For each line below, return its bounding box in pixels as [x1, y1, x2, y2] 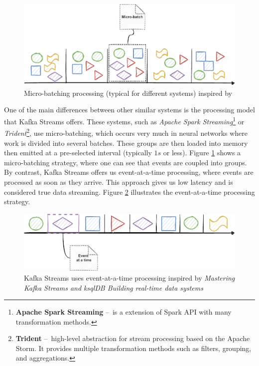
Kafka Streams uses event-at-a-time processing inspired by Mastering [24, 272, 235, 283]
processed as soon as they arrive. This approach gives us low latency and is [4, 176, 233, 187]
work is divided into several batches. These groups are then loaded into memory [4, 137, 248, 148]
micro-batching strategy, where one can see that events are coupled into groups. [4, 157, 247, 167]
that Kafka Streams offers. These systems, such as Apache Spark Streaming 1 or [4, 115, 245, 126]
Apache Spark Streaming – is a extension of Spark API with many [15, 307, 232, 317]
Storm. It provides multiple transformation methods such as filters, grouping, [15, 343, 252, 353]
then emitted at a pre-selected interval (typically [4, 147, 152, 158]
